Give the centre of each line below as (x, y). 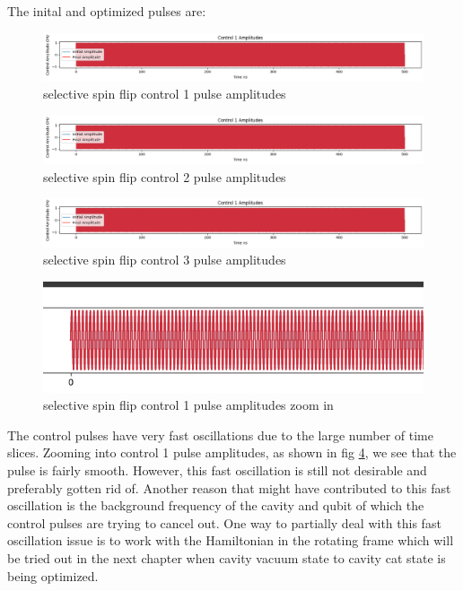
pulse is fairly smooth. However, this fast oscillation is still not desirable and (217, 470)
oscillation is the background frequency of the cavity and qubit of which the (216, 505)
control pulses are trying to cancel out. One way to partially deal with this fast (224, 522)
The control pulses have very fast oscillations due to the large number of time (220, 435)
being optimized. (53, 575)
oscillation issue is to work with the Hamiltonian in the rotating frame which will (231, 540)
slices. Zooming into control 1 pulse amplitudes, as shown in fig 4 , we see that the (232, 452)
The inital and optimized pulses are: (107, 11)
